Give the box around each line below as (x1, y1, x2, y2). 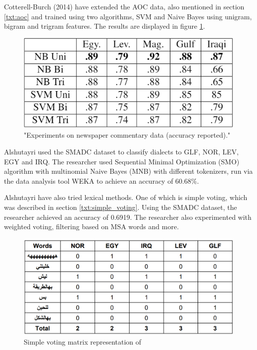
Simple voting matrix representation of (24, 336, 142, 347)
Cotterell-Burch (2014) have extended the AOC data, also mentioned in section (4, 1, 245, 11)
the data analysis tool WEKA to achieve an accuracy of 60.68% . (4, 175, 199, 186)
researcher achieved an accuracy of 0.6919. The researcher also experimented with (4, 211, 252, 222)
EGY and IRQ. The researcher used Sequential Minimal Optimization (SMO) (4, 156, 240, 166)
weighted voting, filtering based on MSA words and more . (4, 221, 179, 232)
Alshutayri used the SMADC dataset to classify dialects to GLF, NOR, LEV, (4, 146, 239, 156)
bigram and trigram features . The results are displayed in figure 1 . (4, 21, 205, 31)
